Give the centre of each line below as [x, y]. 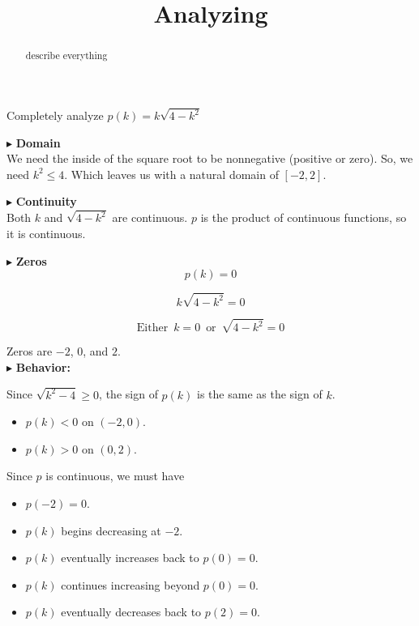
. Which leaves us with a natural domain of [171, 174]
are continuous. [150, 217]
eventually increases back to [130, 558]
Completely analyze [55, 115]
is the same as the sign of [260, 394]
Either [152, 328]
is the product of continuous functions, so [304, 217]
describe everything [66, 55]
